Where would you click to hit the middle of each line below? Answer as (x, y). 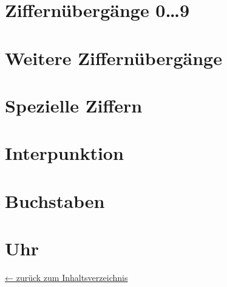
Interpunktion (64, 153)
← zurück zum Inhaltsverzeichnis (66, 277)
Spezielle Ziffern (74, 105)
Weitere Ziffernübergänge (113, 57)
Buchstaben (55, 200)
